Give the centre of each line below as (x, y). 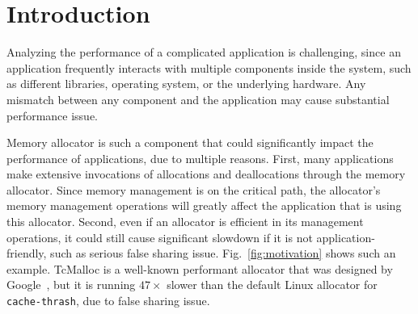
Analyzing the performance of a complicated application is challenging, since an (204, 52)
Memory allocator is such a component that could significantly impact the (190, 142)
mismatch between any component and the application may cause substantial (198, 99)
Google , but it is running (71, 285)
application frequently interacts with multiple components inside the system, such (209, 67)
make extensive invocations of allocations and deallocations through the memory (206, 174)
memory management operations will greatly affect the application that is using (204, 205)
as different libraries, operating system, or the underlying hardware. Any (186, 84)
